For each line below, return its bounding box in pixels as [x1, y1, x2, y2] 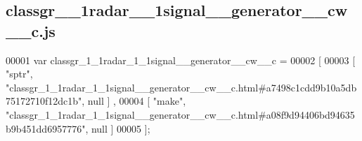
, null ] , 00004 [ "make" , [82, 94, 186, 108]
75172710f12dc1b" [6, 94, 82, 108]
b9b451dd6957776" [6, 121, 86, 135]
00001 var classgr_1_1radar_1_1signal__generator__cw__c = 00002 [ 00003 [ [6, 52, 356, 67]
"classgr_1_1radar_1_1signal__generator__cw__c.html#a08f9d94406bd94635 [6, 107, 355, 121]
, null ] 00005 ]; [85, 121, 150, 135]
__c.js [6, 20, 56, 41]
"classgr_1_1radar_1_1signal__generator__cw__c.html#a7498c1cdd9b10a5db [6, 80, 357, 94]
